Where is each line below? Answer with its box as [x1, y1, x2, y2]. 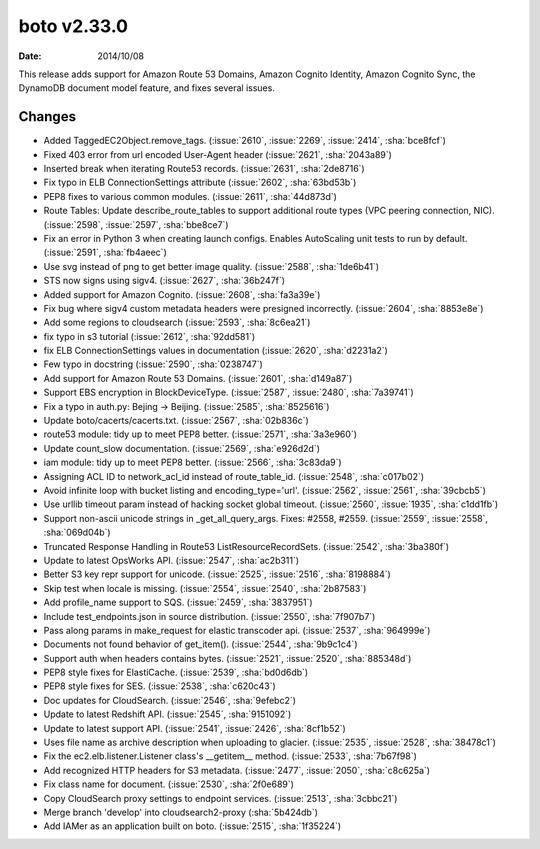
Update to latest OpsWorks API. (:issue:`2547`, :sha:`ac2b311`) [43, 554, 300, 566]
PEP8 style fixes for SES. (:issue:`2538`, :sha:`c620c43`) [43, 680, 277, 692]
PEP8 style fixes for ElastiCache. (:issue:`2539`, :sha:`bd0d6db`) [43, 666, 309, 679]
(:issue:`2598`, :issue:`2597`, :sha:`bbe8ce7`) [43, 218, 229, 230]
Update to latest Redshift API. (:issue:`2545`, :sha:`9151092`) [43, 708, 292, 720]
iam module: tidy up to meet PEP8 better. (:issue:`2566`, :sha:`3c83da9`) [43, 456, 342, 469]
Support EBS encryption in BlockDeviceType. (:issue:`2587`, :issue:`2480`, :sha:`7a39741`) [43, 386, 414, 399]
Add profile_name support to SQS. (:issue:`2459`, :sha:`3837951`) [43, 596, 314, 609]
